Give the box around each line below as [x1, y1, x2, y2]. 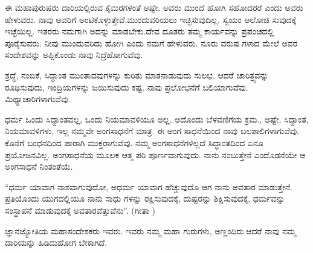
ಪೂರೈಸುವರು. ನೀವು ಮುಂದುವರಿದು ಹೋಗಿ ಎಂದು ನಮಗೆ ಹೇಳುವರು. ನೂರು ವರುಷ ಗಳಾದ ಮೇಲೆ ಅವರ [5, 36, 298, 49]
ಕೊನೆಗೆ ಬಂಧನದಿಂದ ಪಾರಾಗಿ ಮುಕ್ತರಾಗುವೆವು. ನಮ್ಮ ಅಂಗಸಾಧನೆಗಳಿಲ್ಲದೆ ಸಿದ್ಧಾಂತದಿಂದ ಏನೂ [5, 136, 263, 149]
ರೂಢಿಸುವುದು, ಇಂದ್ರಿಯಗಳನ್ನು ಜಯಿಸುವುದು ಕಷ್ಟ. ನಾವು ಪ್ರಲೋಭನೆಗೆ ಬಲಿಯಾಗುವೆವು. [5, 80, 248, 93]
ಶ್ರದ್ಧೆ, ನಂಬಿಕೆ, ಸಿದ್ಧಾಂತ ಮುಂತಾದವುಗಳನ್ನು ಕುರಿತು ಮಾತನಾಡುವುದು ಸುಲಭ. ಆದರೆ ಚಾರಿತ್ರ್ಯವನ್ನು [5, 68, 269, 81]
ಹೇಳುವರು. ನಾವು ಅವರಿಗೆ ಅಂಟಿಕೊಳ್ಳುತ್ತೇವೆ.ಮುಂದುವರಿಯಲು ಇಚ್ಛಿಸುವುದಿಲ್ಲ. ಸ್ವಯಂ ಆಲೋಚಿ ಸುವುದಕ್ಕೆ [5, 13, 297, 25]
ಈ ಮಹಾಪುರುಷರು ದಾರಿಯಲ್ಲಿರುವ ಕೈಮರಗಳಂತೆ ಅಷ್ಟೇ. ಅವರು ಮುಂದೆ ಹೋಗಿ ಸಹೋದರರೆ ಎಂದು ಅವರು [5, 1, 303, 13]
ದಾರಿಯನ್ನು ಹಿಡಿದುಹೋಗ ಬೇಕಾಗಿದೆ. [5, 236, 108, 249]
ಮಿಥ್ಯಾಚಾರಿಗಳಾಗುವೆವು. [5, 92, 71, 105]
